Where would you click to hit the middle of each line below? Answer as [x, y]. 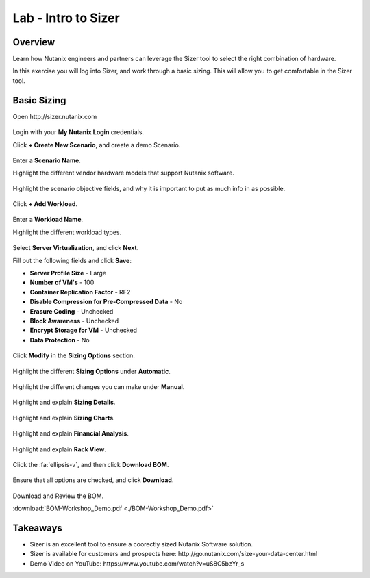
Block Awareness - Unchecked [74, 321]
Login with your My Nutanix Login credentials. [78, 132]
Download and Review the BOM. [58, 496]
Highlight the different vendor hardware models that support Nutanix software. [123, 173]
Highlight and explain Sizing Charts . [64, 418]
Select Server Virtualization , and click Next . [76, 248]
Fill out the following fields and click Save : [72, 260]
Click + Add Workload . [45, 204]
